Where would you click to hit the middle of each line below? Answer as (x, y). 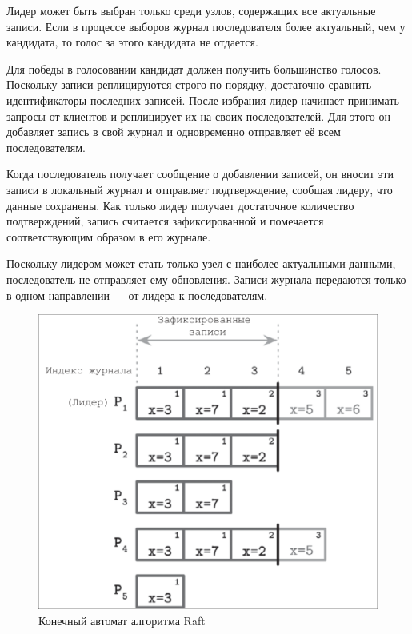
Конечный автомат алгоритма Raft (122, 620)
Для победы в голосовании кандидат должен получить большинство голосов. (194, 68)
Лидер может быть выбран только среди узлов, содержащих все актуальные (191, 10)
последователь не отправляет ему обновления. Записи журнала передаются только (206, 279)
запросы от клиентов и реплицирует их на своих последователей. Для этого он (198, 116)
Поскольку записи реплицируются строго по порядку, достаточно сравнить (189, 84)
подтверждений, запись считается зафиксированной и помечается (165, 221)
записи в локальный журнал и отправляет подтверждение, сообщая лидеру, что (200, 189)
